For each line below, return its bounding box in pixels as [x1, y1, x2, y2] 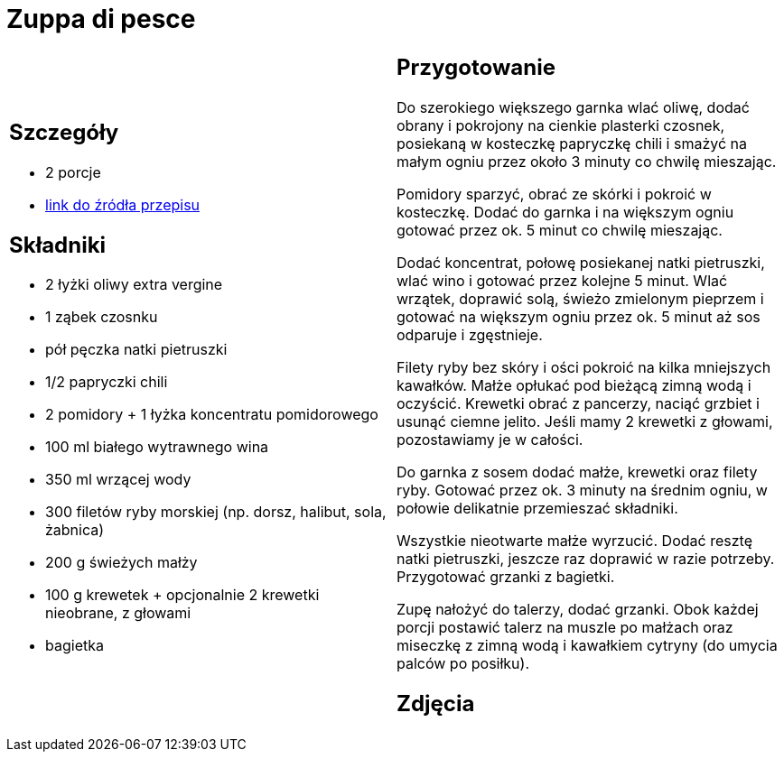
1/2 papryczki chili [45, 373, 168, 392]
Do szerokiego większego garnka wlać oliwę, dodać [397, 97, 750, 116]
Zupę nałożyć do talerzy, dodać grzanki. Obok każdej [397, 599, 759, 618]
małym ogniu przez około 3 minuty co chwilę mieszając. [397, 152, 777, 171]
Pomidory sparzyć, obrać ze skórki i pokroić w [397, 184, 712, 203]
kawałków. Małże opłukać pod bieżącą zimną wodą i [397, 375, 751, 394]
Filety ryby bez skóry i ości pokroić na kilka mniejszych [397, 357, 771, 376]
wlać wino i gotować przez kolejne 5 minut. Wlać [397, 271, 728, 290]
